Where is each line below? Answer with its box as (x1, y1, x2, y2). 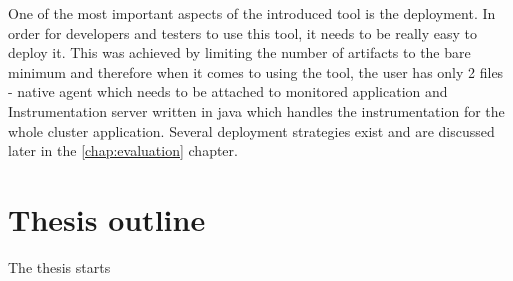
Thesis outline (8, 198, 206, 239)
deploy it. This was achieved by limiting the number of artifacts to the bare (8, 42, 471, 63)
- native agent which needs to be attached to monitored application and (8, 81, 448, 102)
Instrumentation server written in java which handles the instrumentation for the (8, 100, 505, 121)
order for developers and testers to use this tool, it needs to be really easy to (8, 22, 477, 43)
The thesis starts (8, 256, 111, 277)
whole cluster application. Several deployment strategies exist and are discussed (8, 120, 495, 141)
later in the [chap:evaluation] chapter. (8, 140, 238, 161)
